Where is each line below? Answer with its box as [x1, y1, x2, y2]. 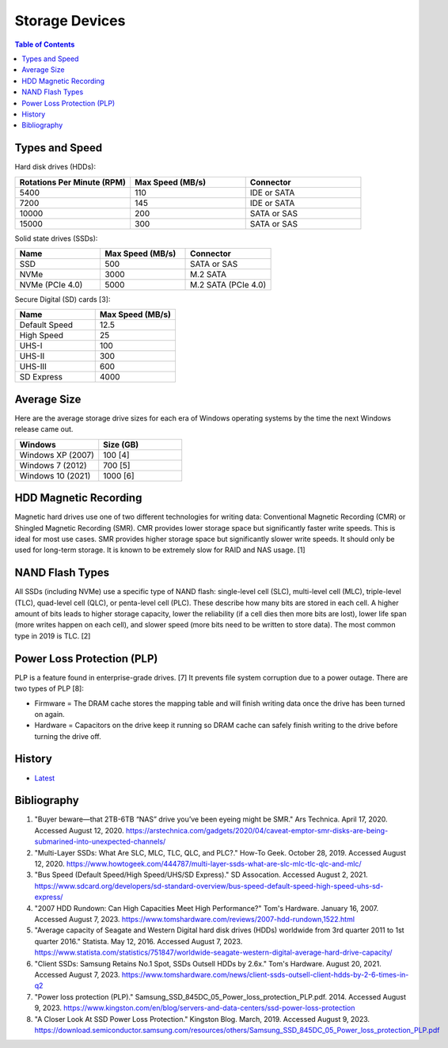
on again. [34, 709, 65, 718]
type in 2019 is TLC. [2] [14, 631, 91, 641]
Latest [34, 773, 55, 783]
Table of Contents [14, 40, 75, 49]
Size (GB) [103, 439, 139, 450]
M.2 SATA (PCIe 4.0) [190, 279, 267, 290]
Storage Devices [14, 12, 126, 29]
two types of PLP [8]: [14, 684, 85, 693]
